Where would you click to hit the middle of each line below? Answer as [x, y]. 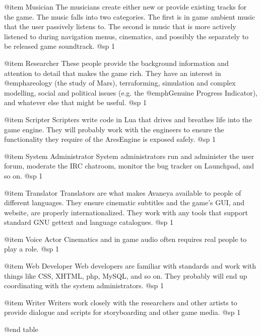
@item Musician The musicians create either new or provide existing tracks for [125, 7]
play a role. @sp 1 [32, 249]
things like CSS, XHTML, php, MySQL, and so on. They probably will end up [126, 275]
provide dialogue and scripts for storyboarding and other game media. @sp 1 [122, 312]
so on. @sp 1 [23, 175]
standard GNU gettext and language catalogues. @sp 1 [89, 222]
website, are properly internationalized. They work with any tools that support [126, 212]
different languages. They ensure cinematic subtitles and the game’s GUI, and [124, 202]
